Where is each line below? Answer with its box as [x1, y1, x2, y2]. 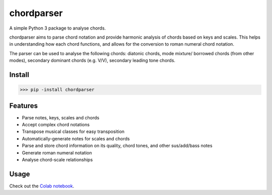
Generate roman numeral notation [22, 149, 92, 155]
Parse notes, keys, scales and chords [22, 114, 100, 120]
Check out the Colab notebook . [9, 183, 75, 189]
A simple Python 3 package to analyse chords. [9, 25, 106, 31]
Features [9, 101, 38, 110]
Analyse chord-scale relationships [22, 156, 93, 162]
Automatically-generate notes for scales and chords [22, 135, 130, 141]
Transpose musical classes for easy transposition [22, 128, 125, 135]
